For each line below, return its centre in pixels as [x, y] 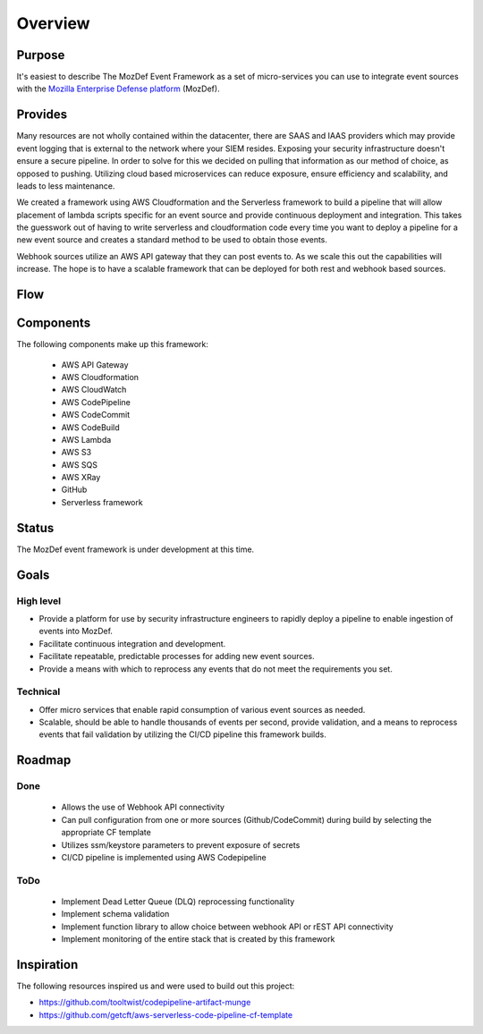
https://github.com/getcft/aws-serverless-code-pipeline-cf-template [166, 1014]
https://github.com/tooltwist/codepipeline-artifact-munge [145, 1003]
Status [35, 528]
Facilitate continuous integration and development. [132, 643]
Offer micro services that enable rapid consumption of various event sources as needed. [202, 709]
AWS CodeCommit [96, 415]
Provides [42, 115]
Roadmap [44, 760]
